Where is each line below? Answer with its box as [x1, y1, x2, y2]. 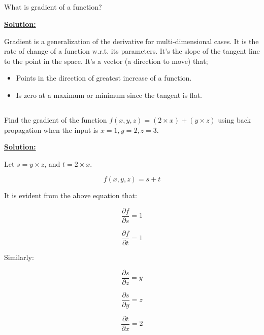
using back [218, 114, 251, 125]
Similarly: [4, 252, 34, 263]
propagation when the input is [4, 124, 98, 135]
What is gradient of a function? [4, 2, 102, 12]
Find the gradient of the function [4, 114, 107, 125]
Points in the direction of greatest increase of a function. [16, 72, 192, 83]
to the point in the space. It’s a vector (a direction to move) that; [4, 55, 208, 66]
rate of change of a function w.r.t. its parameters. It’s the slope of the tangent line [4, 46, 260, 56]
